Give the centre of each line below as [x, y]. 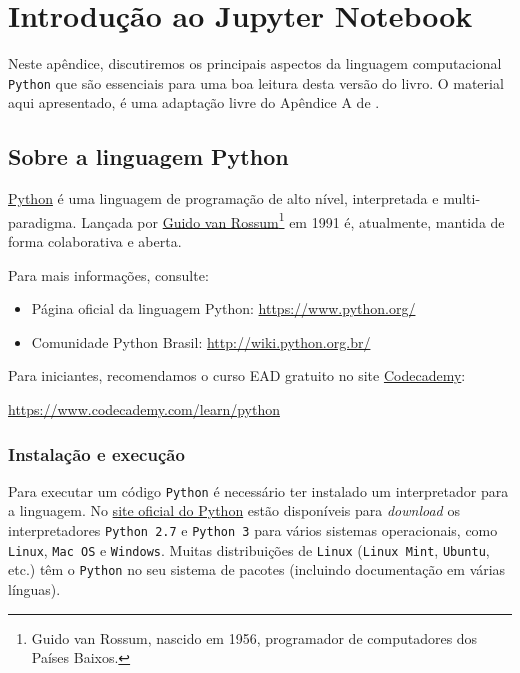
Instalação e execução [96, 453]
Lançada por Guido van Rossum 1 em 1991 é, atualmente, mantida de [293, 220]
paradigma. [42, 221]
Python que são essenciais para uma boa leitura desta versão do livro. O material [256, 82]
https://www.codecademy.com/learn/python [144, 408]
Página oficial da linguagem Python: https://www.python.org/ [223, 308]
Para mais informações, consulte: [108, 274]
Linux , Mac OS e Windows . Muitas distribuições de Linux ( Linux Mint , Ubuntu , [249, 549]
